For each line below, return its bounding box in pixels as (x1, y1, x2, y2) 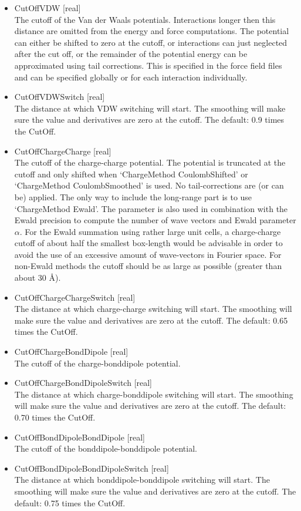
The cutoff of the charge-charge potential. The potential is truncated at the (14, 156, 286, 169)
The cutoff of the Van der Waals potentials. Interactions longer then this (14, 13, 276, 25)
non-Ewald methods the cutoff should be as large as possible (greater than (14, 260, 282, 272)
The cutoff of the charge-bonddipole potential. (14, 357, 181, 369)
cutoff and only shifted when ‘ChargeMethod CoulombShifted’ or (14, 167, 248, 180)
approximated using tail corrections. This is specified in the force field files (14, 59, 282, 71)
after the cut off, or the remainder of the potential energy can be (14, 48, 248, 60)
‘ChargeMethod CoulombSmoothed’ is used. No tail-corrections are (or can (14, 179, 284, 191)
